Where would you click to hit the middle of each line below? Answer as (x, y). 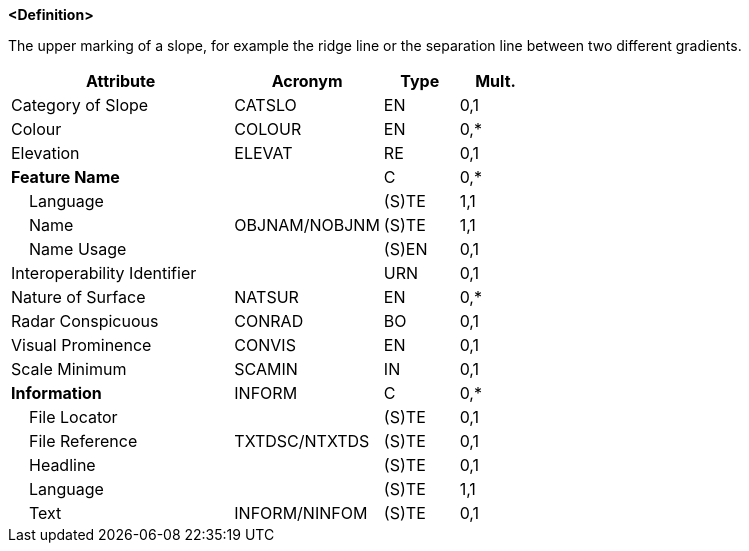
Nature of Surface (78, 297)
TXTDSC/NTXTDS (302, 441)
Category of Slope (80, 105)
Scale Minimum (69, 369)
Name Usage (78, 249)
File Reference (83, 441)
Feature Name (65, 177)
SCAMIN (266, 369)
